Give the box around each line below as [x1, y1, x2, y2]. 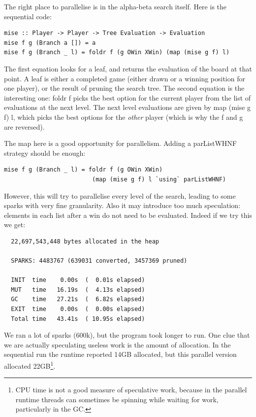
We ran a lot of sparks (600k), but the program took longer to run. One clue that [4, 330, 250, 340]
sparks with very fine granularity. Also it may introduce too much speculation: [4, 200, 241, 210]
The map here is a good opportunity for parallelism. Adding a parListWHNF [4, 138, 237, 148]
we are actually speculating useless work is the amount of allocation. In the [4, 339, 231, 349]
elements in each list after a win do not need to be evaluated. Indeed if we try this [4, 209, 252, 220]
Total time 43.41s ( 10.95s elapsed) [11, 315, 145, 322]
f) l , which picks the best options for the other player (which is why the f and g [4, 111, 243, 122]
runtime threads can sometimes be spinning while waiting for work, [15, 394, 219, 404]
